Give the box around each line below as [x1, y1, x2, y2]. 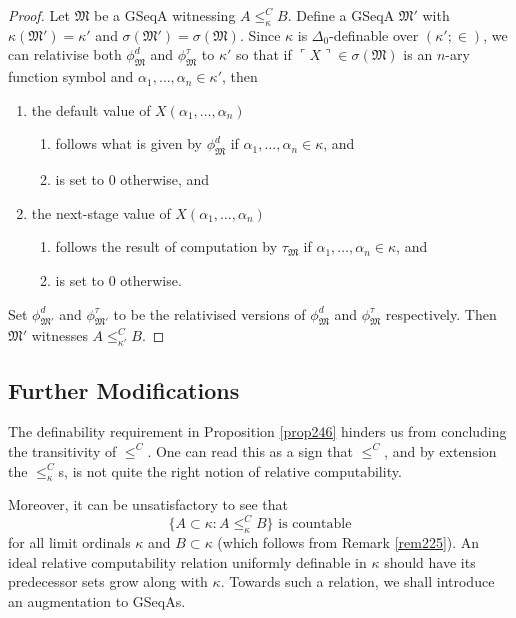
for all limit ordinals [8, 532, 131, 553]
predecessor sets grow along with [8, 571, 208, 592]
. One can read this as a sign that [147, 440, 353, 461]
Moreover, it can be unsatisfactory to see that [8, 494, 288, 515]
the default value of [31, 99, 151, 120]
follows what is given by [55, 133, 202, 154]
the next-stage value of [31, 202, 171, 223]
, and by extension [384, 440, 497, 461]
